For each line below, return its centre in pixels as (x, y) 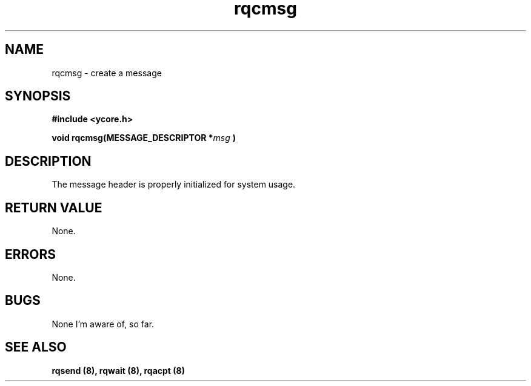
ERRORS (31, 254)
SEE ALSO (36, 347)
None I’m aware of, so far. (103, 324)
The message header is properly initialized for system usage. (174, 185)
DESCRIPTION (48, 161)
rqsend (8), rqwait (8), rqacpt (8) (118, 370)
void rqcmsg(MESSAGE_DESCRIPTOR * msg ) (144, 138)
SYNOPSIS (38, 96)
